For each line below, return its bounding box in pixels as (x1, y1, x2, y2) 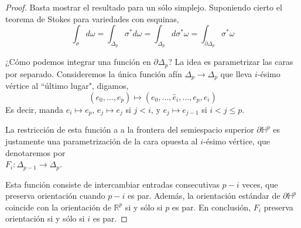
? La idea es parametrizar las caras (168, 56, 293, 68)
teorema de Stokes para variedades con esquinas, (5, 12, 179, 25)
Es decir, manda (5, 103, 64, 115)
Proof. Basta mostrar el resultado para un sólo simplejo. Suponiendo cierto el (5, 1, 282, 13)
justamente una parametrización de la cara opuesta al (5, 134, 198, 147)
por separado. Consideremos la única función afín (5, 67, 182, 80)
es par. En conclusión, (172, 201, 251, 213)
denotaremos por (5, 146, 66, 158)
